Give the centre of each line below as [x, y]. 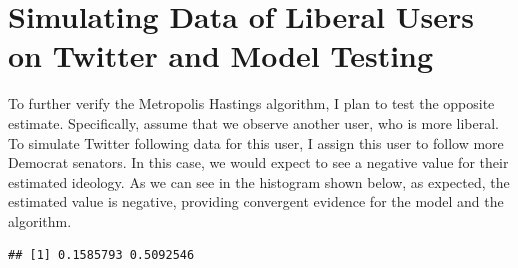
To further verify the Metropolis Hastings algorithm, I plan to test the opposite [251, 103]
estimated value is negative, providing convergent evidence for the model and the [256, 201]
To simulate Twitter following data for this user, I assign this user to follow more [256, 142]
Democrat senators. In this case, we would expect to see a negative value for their [258, 162]
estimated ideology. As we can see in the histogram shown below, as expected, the [259, 181]
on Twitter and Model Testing [221, 55]
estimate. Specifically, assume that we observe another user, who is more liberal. [254, 122]
